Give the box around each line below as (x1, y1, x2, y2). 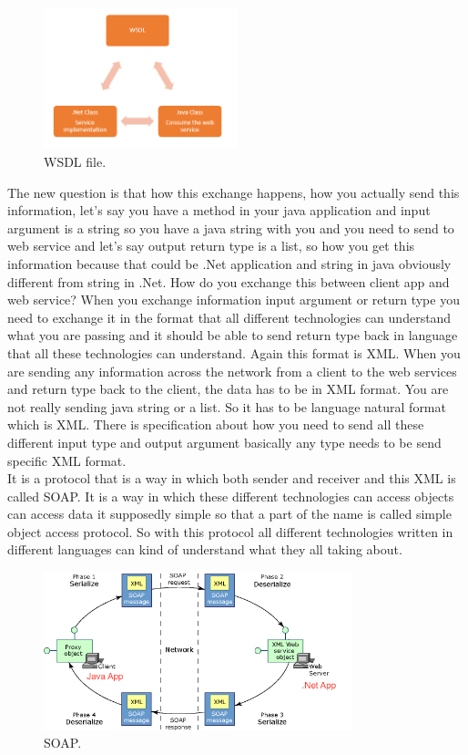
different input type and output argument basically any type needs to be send (7, 432, 442, 451)
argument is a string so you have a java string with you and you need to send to (7, 218, 454, 237)
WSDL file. (44, 152, 107, 171)
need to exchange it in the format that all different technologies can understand (7, 307, 452, 326)
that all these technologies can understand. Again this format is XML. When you (7, 343, 461, 362)
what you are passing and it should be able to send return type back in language (7, 326, 458, 345)
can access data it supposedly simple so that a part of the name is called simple (7, 504, 452, 523)
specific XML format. (7, 450, 127, 470)
